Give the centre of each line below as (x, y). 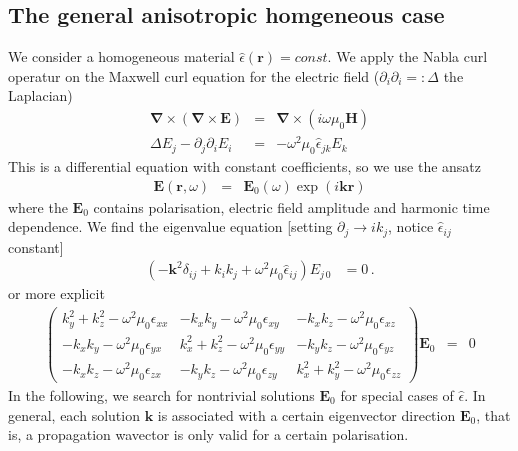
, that (493, 414)
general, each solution (74, 414)
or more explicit (56, 293)
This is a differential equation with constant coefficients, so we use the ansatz (245, 165)
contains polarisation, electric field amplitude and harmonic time (291, 206)
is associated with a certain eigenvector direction (306, 414)
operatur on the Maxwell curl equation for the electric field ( (194, 75)
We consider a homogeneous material (121, 56)
